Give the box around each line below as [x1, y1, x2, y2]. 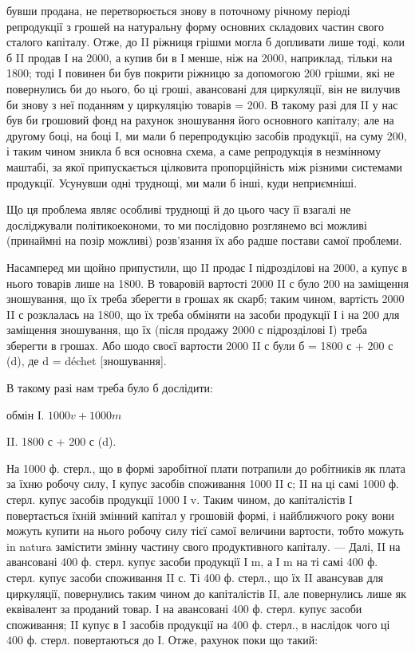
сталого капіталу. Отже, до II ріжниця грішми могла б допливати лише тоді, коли [6, 33, 405, 50]
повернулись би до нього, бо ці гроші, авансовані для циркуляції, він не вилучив [6, 80, 401, 96]
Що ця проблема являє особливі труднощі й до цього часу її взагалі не [6, 201, 351, 218]
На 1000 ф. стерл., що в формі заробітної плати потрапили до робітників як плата [6, 459, 405, 476]
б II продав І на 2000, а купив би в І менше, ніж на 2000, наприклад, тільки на [6, 49, 393, 65]
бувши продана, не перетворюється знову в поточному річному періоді [6, 2, 350, 18]
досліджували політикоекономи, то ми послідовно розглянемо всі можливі [6, 216, 367, 233]
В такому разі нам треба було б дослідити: [6, 380, 213, 396]
